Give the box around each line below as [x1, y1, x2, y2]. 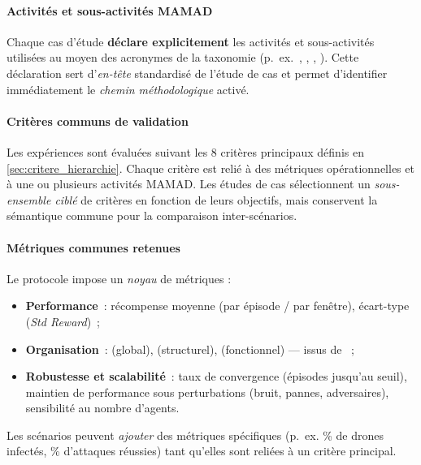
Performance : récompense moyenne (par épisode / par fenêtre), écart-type [25, 297, 410, 314]
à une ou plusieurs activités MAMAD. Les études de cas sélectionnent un [7, 175, 371, 192]
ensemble [7, 191, 51, 208]
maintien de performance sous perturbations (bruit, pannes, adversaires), [25, 383, 389, 400]
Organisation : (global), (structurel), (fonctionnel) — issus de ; [25, 340, 354, 357]
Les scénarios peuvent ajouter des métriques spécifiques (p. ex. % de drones [7, 426, 384, 443]
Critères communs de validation [7, 112, 189, 129]
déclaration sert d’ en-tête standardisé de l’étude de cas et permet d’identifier [7, 64, 388, 81]
